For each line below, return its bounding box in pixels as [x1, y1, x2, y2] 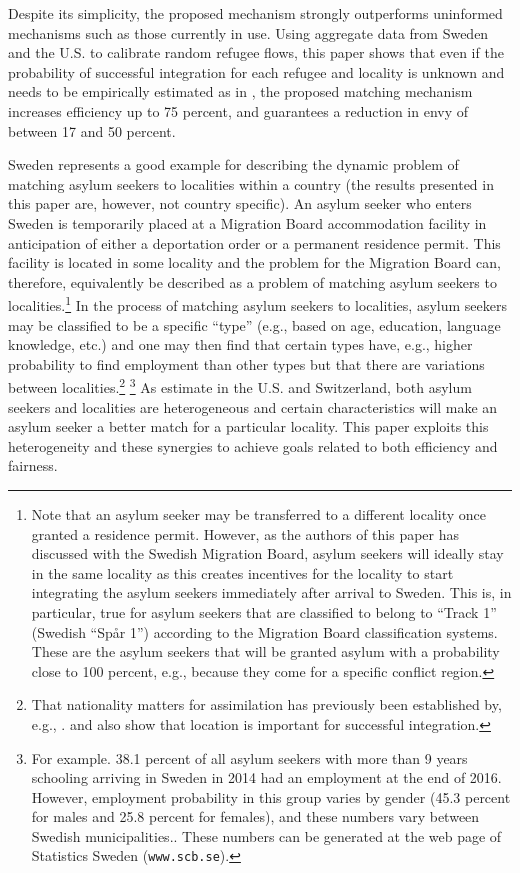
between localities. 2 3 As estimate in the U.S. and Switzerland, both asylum [8, 374, 472, 397]
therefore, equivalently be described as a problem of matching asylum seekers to [8, 271, 497, 292]
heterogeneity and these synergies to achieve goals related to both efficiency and [8, 435, 498, 456]
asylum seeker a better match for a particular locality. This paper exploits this [8, 416, 489, 437]
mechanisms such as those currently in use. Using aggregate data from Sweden [8, 22, 489, 43]
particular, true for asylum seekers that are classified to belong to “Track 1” [31, 601, 497, 622]
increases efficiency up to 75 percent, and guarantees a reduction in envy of [8, 100, 469, 121]
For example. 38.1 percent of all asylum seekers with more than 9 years [31, 747, 468, 768]
